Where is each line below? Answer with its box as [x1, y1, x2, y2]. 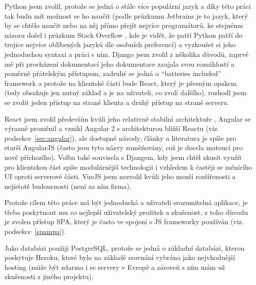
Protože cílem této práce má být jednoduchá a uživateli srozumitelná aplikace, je [4, 197, 248, 207]
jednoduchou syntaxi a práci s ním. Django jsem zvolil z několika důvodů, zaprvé [4, 49, 249, 59]
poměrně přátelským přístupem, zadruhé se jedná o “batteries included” [4, 68, 222, 78]
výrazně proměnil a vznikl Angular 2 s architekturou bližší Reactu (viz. [4, 123, 219, 133]
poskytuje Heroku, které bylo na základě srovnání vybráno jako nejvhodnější [4, 252, 235, 262]
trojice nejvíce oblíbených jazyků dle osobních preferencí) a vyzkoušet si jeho [4, 39, 236, 50]
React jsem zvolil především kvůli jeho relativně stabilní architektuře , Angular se [4, 113, 251, 124]
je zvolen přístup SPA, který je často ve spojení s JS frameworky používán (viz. [4, 216, 244, 227]
